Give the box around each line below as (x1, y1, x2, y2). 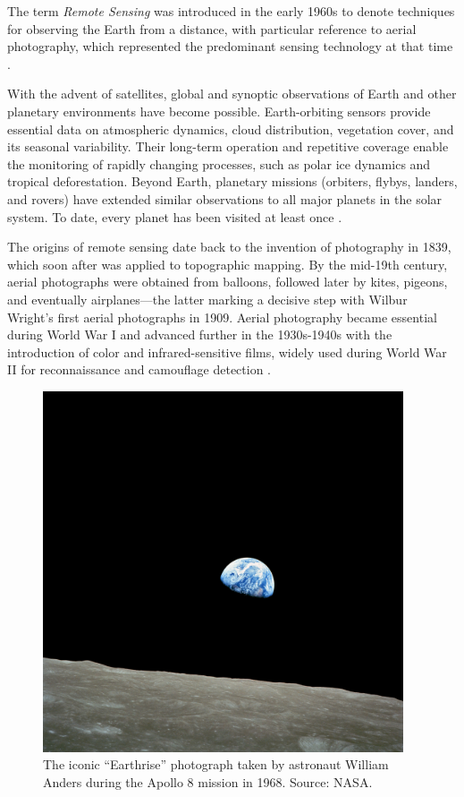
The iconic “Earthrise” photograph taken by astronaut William (43, 755, 389, 774)
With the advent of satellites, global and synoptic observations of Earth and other (7, 84, 457, 103)
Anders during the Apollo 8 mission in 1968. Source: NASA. (43, 772, 373, 791)
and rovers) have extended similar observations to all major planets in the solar (7, 189, 443, 208)
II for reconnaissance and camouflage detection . (7, 360, 272, 379)
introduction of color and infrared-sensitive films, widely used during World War (7, 342, 447, 361)
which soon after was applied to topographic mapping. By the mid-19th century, (7, 254, 448, 273)
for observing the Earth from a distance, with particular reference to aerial (7, 19, 417, 38)
